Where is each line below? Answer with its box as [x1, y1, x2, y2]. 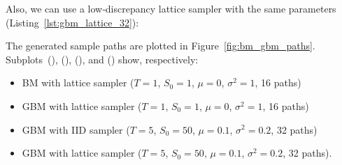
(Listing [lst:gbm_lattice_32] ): [6, 15, 139, 29]
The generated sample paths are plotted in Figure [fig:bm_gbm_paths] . [6, 38, 315, 53]
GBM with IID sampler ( [22, 122, 130, 136]
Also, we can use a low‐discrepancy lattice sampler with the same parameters [6, 1, 336, 15]
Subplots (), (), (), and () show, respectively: [6, 52, 199, 66]
